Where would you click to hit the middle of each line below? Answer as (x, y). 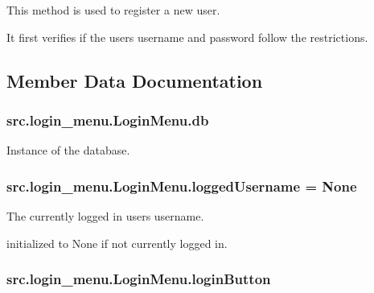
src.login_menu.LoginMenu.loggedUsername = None (182, 186)
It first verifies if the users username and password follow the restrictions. (187, 37)
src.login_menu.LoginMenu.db (108, 120)
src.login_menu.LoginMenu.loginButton (139, 279)
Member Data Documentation (135, 80)
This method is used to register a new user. (113, 10)
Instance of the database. (68, 150)
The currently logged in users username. (105, 216)
